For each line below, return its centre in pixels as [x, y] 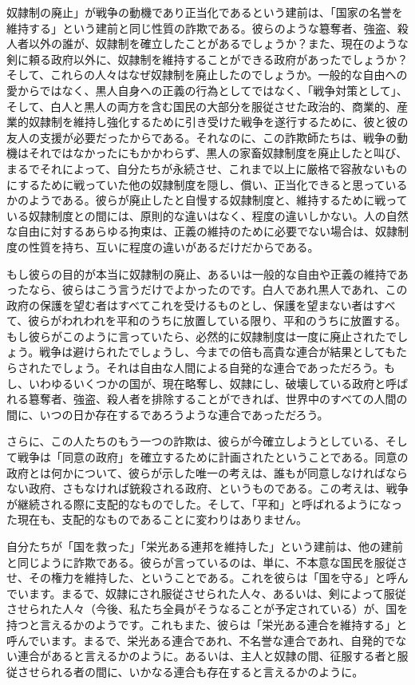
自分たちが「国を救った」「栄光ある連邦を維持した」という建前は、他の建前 [205, 546]
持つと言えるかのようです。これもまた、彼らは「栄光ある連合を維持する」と [207, 624]
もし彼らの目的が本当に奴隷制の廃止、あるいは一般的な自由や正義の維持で [202, 273]
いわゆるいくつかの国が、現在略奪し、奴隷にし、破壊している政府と [207, 383]
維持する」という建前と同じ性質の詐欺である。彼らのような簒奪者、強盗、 [202, 28]
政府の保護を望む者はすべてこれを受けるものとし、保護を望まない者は [190, 305]
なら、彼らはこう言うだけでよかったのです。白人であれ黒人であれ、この [218, 289]
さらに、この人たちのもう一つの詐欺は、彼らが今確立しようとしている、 [196, 441]
